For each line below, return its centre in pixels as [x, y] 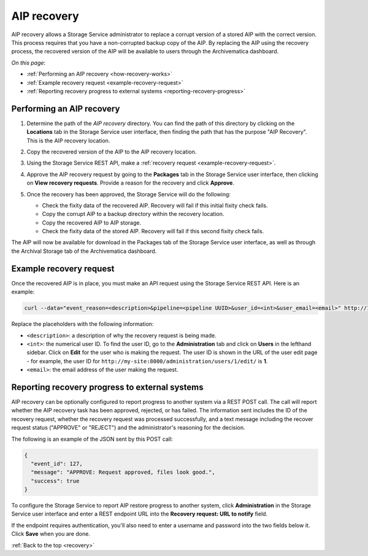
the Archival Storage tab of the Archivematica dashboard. [84, 251]
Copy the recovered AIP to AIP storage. [91, 222]
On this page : [29, 63]
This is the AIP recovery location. [68, 141]
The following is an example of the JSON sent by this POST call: [92, 439]
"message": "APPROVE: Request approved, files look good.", [123, 472]
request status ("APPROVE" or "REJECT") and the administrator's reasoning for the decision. [128, 428]
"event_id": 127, [57, 464]
